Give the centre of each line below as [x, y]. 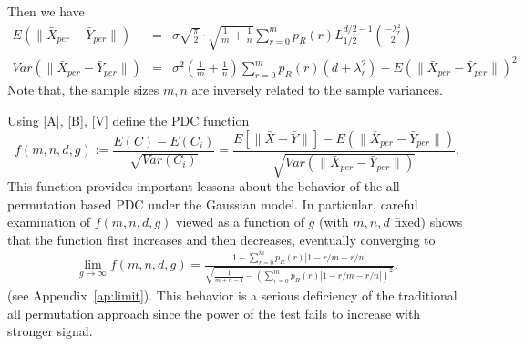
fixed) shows [428, 222]
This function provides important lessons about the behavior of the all [204, 186]
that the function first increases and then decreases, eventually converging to [221, 239]
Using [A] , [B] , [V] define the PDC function [128, 120]
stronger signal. [50, 331]
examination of [49, 222]
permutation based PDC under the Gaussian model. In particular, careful [213, 204]
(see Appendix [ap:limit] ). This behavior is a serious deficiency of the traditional [232, 295]
